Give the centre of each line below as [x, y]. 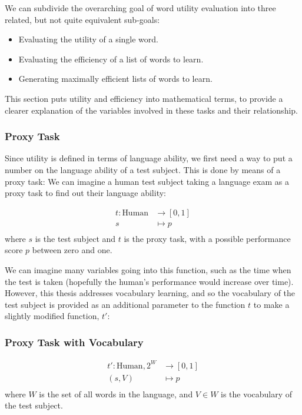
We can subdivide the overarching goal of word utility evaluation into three [140, 8]
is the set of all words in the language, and [116, 394]
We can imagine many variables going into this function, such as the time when [148, 270]
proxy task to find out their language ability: [85, 193]
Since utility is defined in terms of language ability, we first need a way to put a [149, 158]
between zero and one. [72, 250]
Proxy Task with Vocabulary [74, 342]
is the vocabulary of [257, 394]
